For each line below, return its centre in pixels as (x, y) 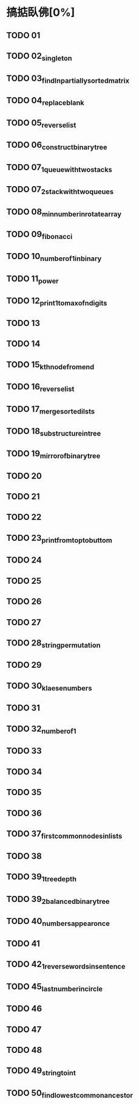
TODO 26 (24, 602)
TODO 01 (23, 35)
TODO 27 (24, 622)
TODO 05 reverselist (41, 123)
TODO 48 (24, 1050)
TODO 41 (23, 943)
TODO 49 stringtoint (41, 1071)
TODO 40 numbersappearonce (58, 922)
